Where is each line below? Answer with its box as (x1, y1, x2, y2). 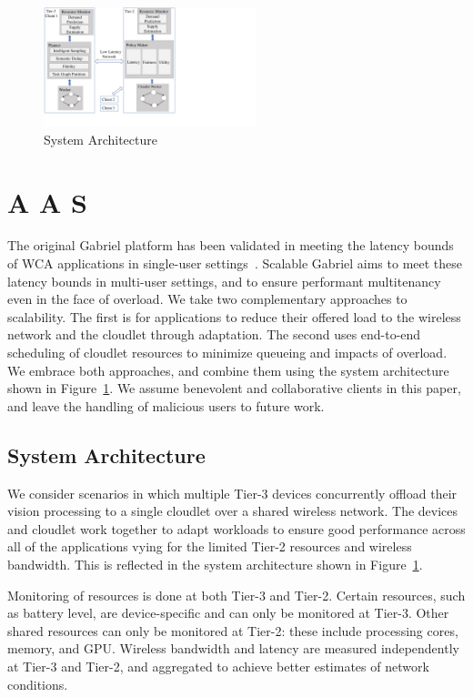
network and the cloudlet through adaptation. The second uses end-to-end (7, 325, 421, 344)
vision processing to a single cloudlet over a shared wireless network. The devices (7, 501, 458, 520)
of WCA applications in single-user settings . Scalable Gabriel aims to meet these (7, 254, 463, 273)
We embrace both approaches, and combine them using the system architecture (7, 360, 449, 379)
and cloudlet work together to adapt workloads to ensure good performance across (7, 519, 466, 538)
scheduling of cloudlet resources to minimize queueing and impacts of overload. (7, 343, 448, 362)
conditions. (7, 674, 68, 693)
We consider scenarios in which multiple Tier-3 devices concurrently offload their (7, 483, 458, 502)
